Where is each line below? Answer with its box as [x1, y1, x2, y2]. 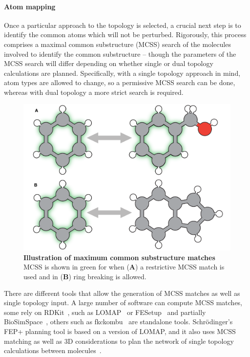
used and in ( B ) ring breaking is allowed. [23, 271, 146, 281]
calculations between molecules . [4, 345, 102, 356]
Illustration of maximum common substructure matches [23, 252, 215, 262]
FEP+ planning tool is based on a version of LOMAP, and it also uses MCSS [4, 326, 236, 336]
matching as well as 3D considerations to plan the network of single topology [4, 335, 234, 346]
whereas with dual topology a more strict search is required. [4, 87, 184, 97]
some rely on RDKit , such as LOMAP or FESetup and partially [4, 307, 206, 317]
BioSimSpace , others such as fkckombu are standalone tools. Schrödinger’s [4, 316, 233, 327]
